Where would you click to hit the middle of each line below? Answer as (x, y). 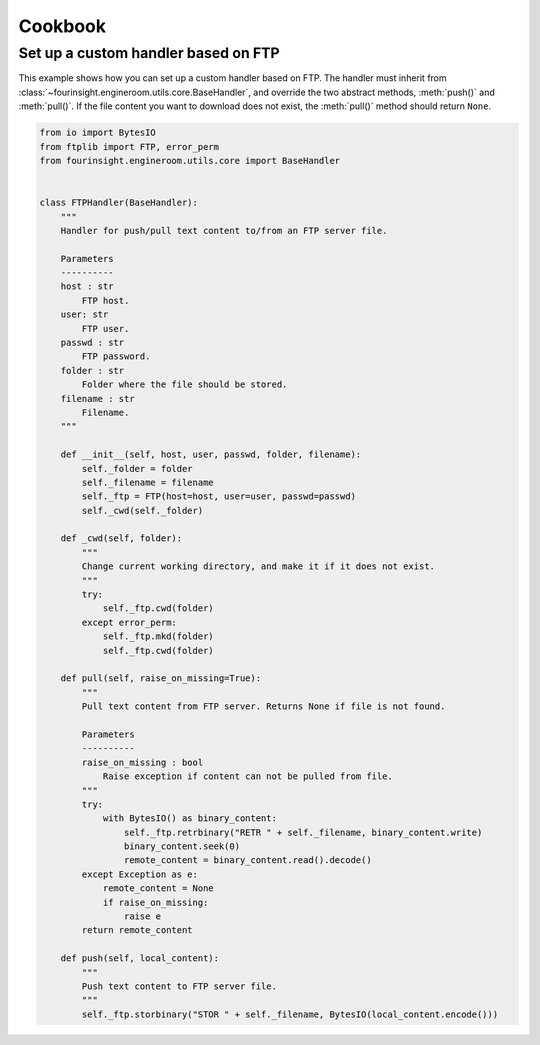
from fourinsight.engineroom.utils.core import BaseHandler (190, 160)
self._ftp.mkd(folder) (158, 636)
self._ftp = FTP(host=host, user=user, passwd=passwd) (219, 496)
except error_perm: (129, 622)
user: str (84, 314)
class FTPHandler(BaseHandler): (119, 203)
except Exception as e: (140, 874)
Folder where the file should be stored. (184, 384)
